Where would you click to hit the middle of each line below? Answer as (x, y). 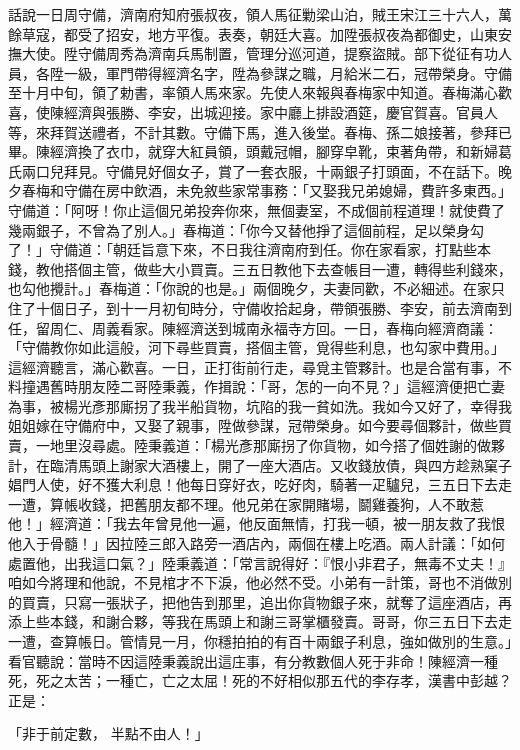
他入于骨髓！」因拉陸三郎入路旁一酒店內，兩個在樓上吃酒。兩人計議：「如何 (256, 543)
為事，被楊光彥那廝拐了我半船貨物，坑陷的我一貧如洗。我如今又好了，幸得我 (260, 405)
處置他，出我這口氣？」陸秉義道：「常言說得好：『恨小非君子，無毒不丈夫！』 (260, 562)
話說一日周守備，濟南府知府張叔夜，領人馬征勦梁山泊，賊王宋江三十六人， (253, 14)
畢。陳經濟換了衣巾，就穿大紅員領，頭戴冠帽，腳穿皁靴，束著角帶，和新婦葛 (260, 151)
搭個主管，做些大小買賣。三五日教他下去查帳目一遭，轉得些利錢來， (287, 268)
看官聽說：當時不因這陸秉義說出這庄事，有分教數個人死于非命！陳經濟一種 (253, 660)
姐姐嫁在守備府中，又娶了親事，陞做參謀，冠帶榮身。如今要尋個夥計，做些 (253, 425)
